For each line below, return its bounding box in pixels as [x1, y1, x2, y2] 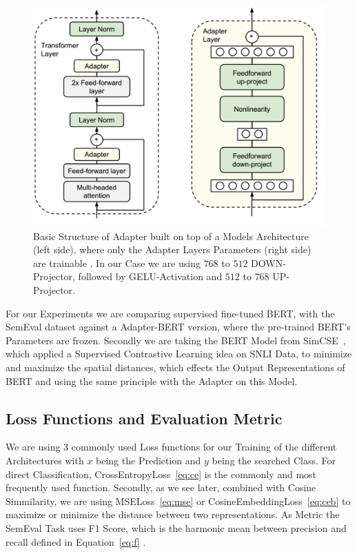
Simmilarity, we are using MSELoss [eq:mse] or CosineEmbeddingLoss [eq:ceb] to [6, 493, 351, 508]
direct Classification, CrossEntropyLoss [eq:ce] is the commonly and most [6, 466, 317, 481]
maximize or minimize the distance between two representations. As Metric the [6, 507, 340, 522]
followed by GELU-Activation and [78, 269, 223, 284]
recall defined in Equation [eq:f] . [6, 534, 146, 548]
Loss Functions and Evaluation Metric [6, 407, 283, 428]
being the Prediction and [96, 453, 201, 467]
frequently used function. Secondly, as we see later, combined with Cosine [6, 480, 316, 495]
